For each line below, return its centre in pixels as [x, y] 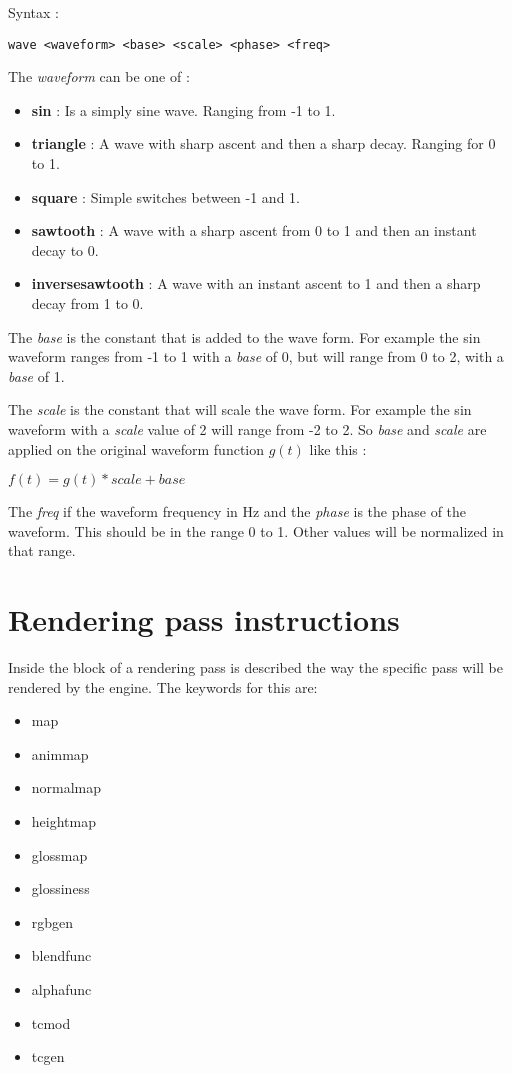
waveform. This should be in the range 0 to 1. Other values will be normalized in [256, 530]
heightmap [63, 821]
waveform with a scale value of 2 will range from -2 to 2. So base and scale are [247, 428]
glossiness [60, 888]
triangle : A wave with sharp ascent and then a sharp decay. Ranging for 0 [263, 143]
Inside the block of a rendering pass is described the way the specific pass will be [255, 667]
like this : [338, 448]
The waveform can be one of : [99, 76]
